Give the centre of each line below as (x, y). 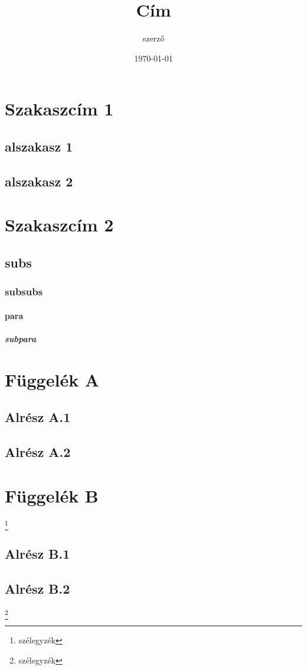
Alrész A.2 (38, 451)
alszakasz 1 (39, 146)
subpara (21, 338)
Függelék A (52, 379)
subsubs (24, 291)
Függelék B (52, 495)
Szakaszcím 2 (59, 225)
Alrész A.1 (38, 417)
